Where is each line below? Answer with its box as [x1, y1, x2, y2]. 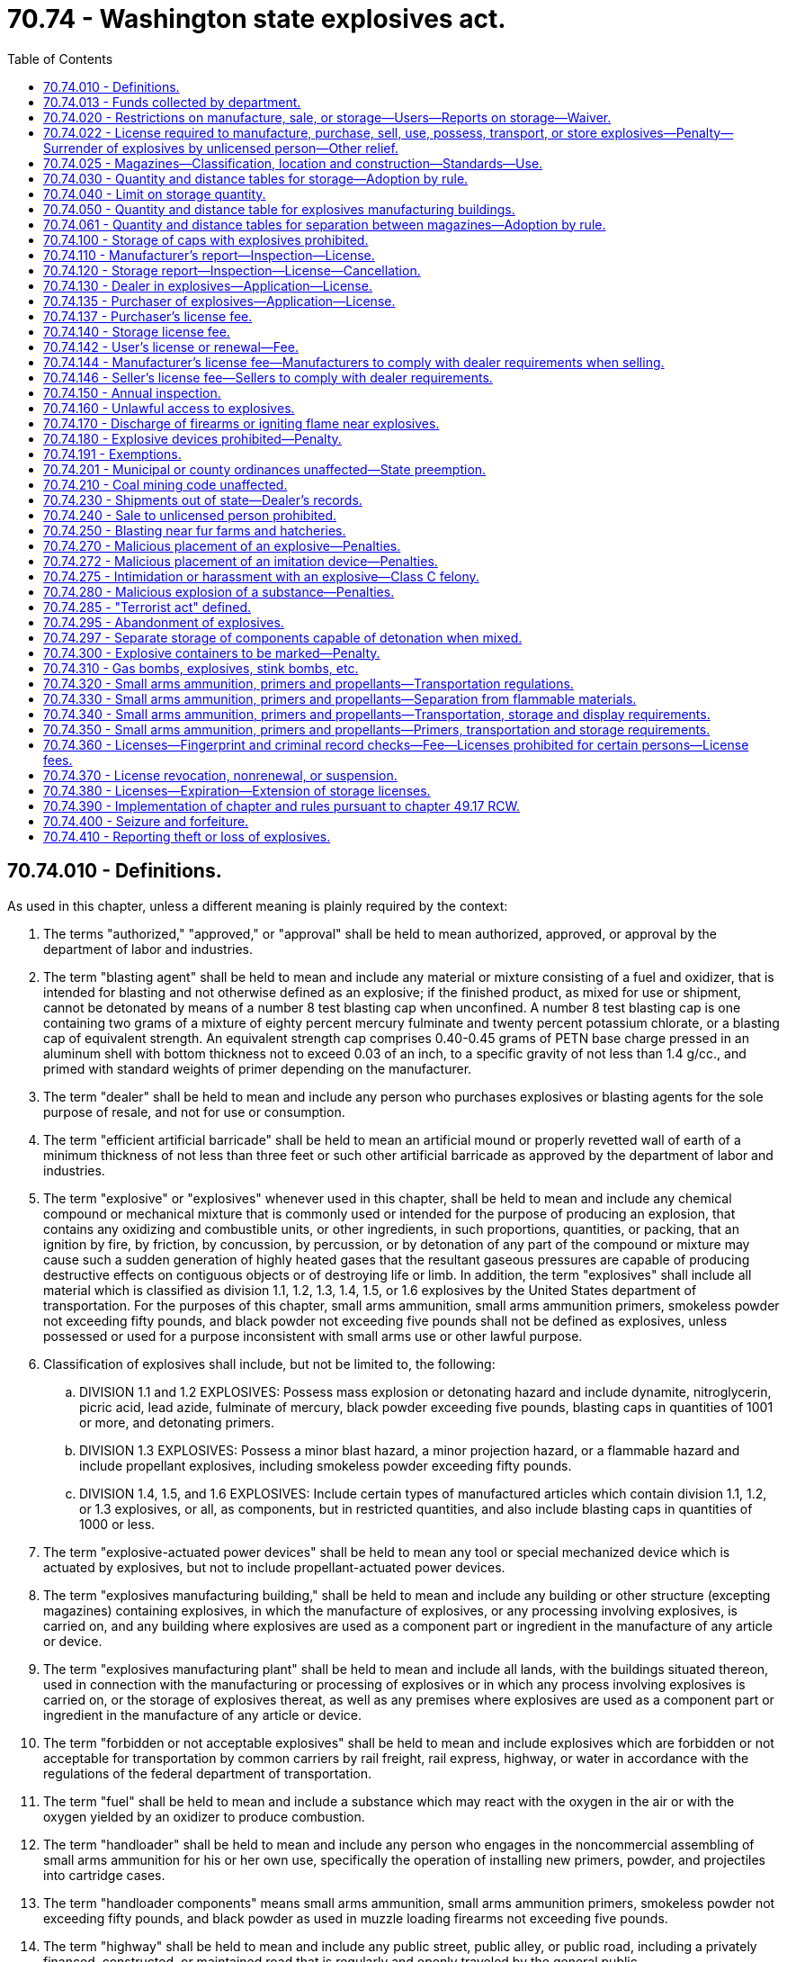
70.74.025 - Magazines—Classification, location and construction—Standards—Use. [43, 155, 543, 171]
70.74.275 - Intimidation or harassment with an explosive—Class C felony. [43, 568, 479, 584]
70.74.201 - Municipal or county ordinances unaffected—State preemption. [43, 461, 487, 477]
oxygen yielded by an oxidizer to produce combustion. [43, 1808, 365, 1824]
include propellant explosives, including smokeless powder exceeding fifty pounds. [79, 1457, 572, 1473]
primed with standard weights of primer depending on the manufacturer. [43, 1060, 472, 1076]
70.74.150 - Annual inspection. [43, 384, 221, 400]
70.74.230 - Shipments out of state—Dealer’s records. [43, 491, 362, 508]
